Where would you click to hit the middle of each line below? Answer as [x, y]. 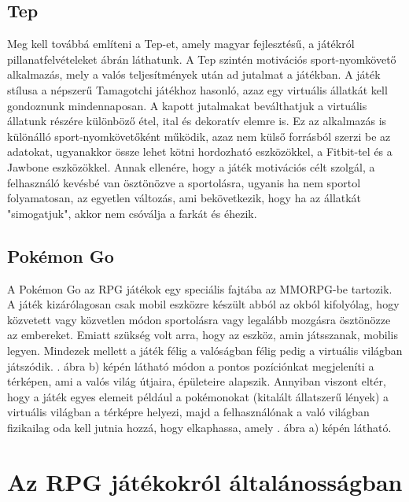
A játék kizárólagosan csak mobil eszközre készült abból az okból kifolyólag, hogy [203, 304]
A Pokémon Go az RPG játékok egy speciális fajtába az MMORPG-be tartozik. [200, 288]
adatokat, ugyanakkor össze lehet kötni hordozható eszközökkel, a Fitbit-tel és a [200, 151]
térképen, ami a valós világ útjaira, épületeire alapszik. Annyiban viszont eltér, [197, 381]
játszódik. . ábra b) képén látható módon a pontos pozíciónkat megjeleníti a [191, 365]
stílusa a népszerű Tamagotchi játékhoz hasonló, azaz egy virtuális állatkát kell [197, 89]
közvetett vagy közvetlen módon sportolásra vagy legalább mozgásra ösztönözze [199, 319]
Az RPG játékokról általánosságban [205, 481]
